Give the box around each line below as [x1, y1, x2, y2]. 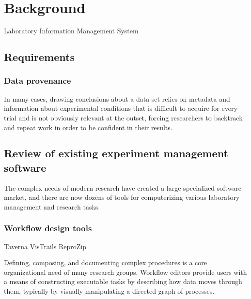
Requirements [4, 49, 75, 64]
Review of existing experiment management [4, 146, 228, 161]
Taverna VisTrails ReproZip [4, 241, 87, 251]
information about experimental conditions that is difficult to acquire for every [4, 103, 237, 113]
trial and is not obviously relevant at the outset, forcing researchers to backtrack [4, 112, 243, 122]
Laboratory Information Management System [4, 26, 139, 36]
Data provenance [4, 75, 71, 87]
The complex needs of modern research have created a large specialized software [4, 182, 242, 193]
